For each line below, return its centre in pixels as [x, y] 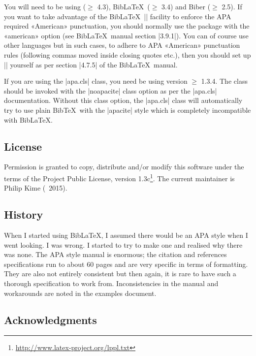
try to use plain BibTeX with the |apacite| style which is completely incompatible [128, 110]
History [24, 214]
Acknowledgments [50, 319]
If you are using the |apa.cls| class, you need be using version [96, 81]
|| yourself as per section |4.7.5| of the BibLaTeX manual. [91, 64]
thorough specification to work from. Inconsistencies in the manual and [111, 283]
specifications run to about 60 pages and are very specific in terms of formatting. [126, 264]
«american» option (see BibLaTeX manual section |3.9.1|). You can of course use [126, 35]
